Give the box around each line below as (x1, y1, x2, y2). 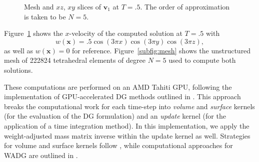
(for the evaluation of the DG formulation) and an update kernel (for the (4, 111, 226, 121)
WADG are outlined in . (4, 150, 78, 160)
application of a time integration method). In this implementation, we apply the (4, 120, 249, 131)
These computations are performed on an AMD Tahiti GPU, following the (4, 81, 232, 92)
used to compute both (168, 55, 236, 65)
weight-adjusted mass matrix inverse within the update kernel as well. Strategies (4, 130, 250, 141)
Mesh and (24, 1, 54, 11)
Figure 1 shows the (4, 28, 63, 38)
